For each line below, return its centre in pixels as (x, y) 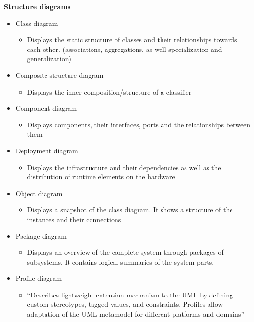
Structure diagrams (37, 6)
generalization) (49, 59)
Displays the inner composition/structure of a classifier (109, 91)
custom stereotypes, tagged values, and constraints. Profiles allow (125, 304)
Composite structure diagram (59, 75)
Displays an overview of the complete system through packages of (125, 252)
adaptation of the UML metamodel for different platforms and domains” (136, 314)
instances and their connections (74, 219)
